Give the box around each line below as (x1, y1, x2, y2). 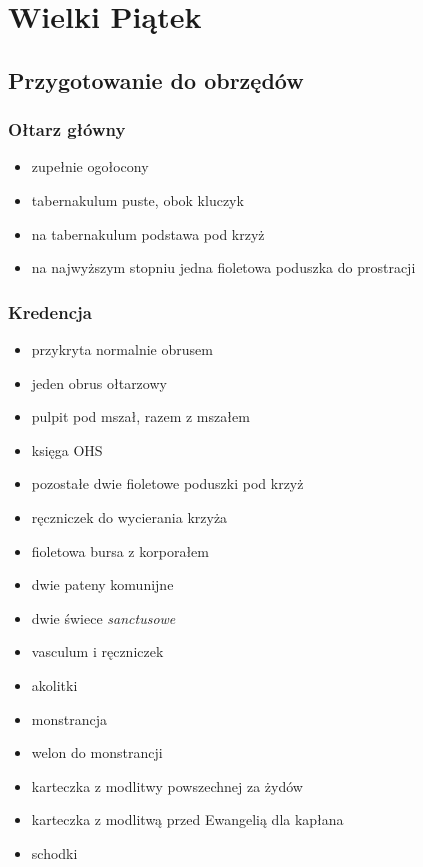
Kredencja (8, 299, 92, 324)
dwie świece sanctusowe (31, 607, 176, 628)
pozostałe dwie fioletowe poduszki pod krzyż (31, 473, 304, 494)
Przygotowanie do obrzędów (8, 64, 304, 95)
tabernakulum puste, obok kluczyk (31, 189, 244, 210)
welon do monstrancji (31, 742, 163, 763)
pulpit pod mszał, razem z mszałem (31, 406, 250, 427)
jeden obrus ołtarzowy (31, 372, 167, 393)
